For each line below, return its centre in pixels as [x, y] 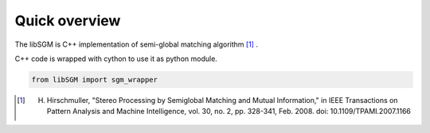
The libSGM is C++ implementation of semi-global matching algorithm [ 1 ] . [137, 44]
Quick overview [68, 21]
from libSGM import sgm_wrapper [95, 80]
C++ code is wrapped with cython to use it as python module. [116, 59]
